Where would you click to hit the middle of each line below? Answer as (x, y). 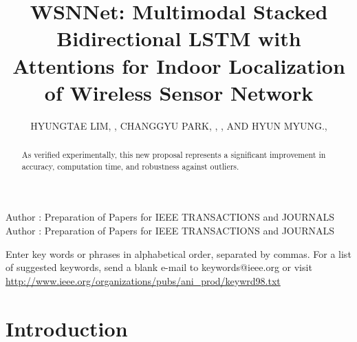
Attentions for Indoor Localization (179, 65)
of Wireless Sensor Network (179, 92)
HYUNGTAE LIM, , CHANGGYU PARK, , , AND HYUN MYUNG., (179, 125)
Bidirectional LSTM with (179, 38)
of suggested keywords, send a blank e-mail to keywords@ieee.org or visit (159, 267)
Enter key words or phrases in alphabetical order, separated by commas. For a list (178, 253)
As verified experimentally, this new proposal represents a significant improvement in (174, 155)
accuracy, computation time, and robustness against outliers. (130, 166)
